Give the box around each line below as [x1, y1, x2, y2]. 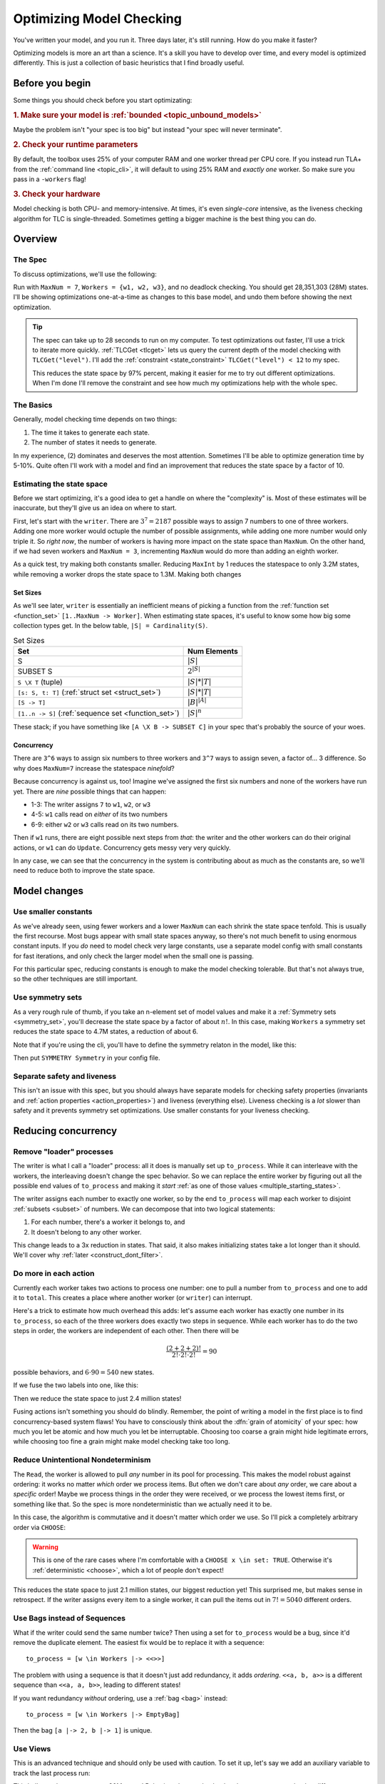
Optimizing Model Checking [13, 11, 182, 26]
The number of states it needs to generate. [31, 438, 157, 447]
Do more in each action [13, 1269, 95, 1279]
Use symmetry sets [13, 993, 82, 1003]
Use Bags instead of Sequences [13, 1613, 126, 1623]
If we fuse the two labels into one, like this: [13, 1381, 139, 1389]
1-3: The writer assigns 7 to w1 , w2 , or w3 [31, 800, 151, 809]
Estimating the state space [13, 479, 108, 489]
